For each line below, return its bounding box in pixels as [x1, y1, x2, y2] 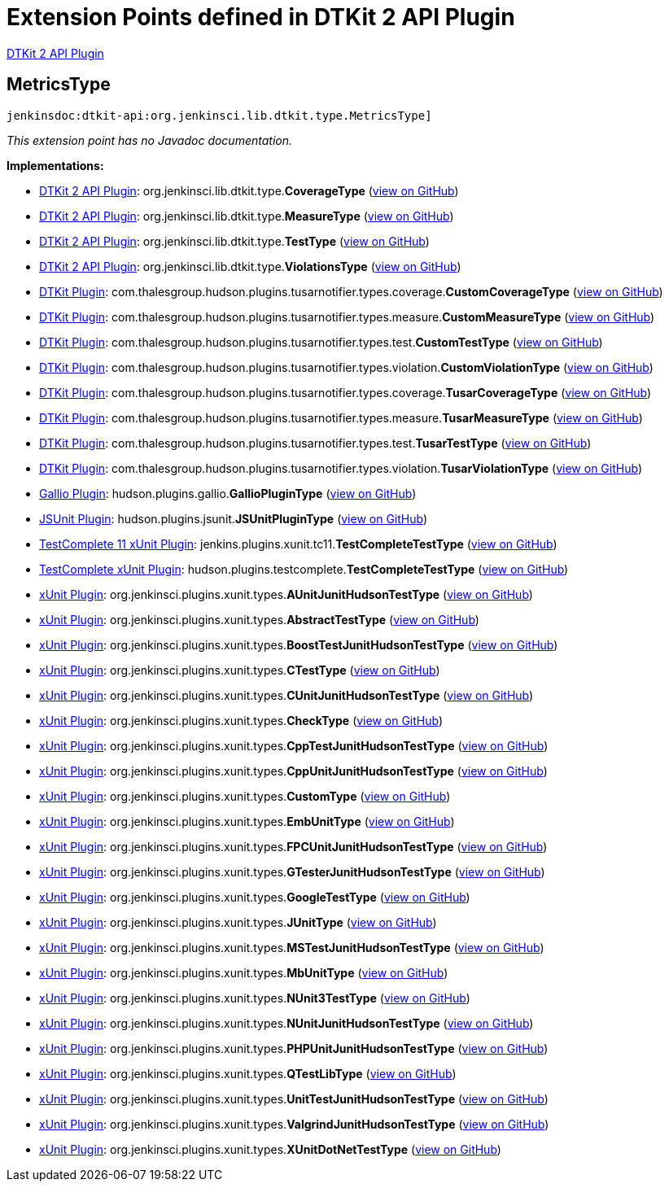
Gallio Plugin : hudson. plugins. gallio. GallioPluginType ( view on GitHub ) [39, 486, 417, 500]
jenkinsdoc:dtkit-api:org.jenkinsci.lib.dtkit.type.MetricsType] [7, 108, 432, 122]
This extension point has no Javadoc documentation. [7, 133, 293, 147]
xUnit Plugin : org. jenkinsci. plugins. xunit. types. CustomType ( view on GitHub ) [39, 788, 451, 803]
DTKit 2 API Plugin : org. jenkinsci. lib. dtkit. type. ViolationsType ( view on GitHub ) [39, 259, 461, 273]
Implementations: [7, 158, 104, 173]
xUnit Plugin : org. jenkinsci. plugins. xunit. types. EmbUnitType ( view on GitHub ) [39, 814, 455, 828]
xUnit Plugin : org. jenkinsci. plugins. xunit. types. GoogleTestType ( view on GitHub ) [39, 889, 470, 904]
